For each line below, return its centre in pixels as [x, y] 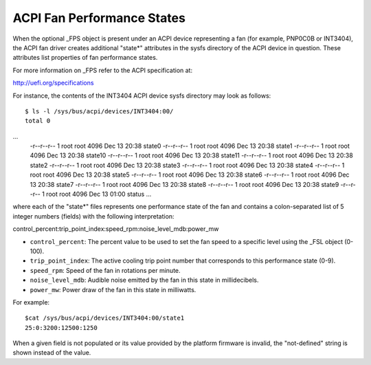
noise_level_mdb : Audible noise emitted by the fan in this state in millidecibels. [144, 280]
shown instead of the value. [52, 353]
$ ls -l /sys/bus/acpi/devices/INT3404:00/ [99, 111]
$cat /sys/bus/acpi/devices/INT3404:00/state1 [105, 318]
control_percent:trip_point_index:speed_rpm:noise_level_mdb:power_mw [116, 229]
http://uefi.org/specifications [53, 83]
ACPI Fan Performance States [99, 18]
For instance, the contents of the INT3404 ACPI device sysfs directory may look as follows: [142, 96]
